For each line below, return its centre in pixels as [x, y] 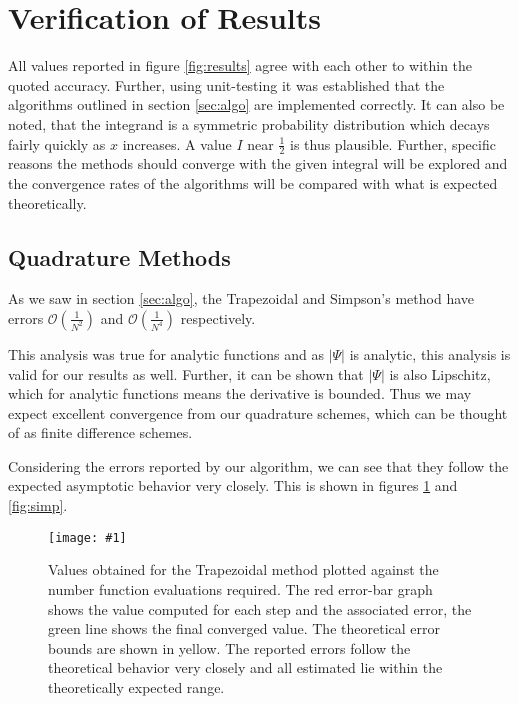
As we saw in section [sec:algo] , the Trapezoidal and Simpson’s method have [241, 298]
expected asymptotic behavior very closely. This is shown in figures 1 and [233, 485]
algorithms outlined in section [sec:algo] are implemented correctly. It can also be [256, 104]
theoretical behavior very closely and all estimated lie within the [245, 667]
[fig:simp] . [38, 505]
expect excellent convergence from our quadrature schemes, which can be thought [258, 412]
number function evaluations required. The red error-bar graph [240, 588]
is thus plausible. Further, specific [392, 143]
